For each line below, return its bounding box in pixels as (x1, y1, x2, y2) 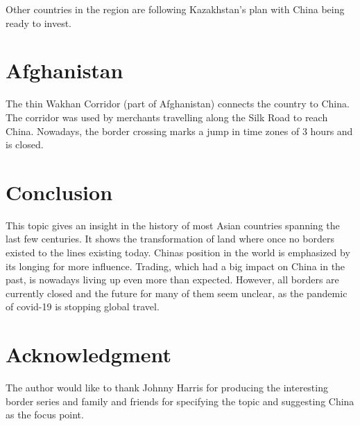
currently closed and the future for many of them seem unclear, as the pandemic (6, 285, 348, 300)
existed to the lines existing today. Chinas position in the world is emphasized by (6, 245, 350, 259)
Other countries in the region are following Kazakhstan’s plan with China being (6, 2, 345, 16)
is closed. (6, 137, 44, 152)
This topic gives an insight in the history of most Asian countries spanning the (6, 218, 340, 232)
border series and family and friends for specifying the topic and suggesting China (6, 393, 354, 408)
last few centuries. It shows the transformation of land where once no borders (6, 231, 334, 246)
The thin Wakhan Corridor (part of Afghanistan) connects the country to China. (6, 96, 350, 111)
